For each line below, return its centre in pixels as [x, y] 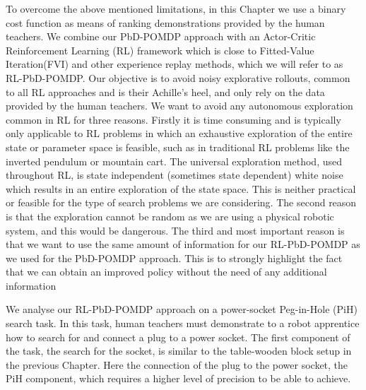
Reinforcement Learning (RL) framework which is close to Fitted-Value [160, 50]
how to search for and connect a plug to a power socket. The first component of [178, 337]
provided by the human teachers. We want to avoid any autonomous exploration [179, 106]
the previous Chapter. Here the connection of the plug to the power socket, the [177, 364]
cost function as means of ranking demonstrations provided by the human [165, 22]
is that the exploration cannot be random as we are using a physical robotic [170, 216]
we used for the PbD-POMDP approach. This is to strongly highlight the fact [174, 258]
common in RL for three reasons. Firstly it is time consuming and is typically [173, 119]
